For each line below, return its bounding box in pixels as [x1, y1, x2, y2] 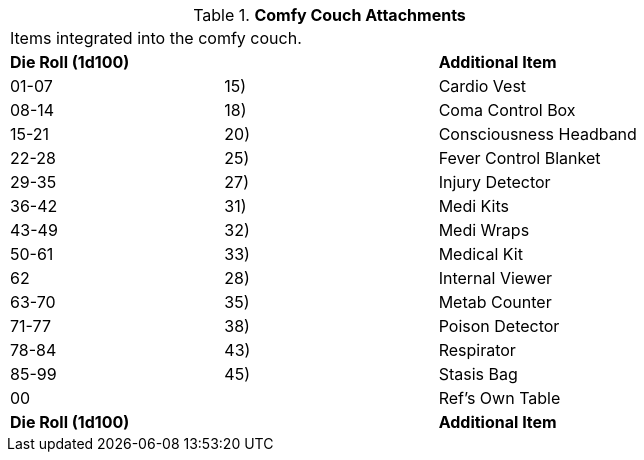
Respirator [438, 340, 516, 360]
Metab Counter [438, 292, 552, 312]
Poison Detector [438, 316, 560, 336]
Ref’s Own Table [438, 388, 561, 408]
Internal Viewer [438, 268, 553, 288]
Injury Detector [438, 172, 551, 192]
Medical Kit [438, 244, 523, 264]
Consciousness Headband [438, 124, 637, 144]
